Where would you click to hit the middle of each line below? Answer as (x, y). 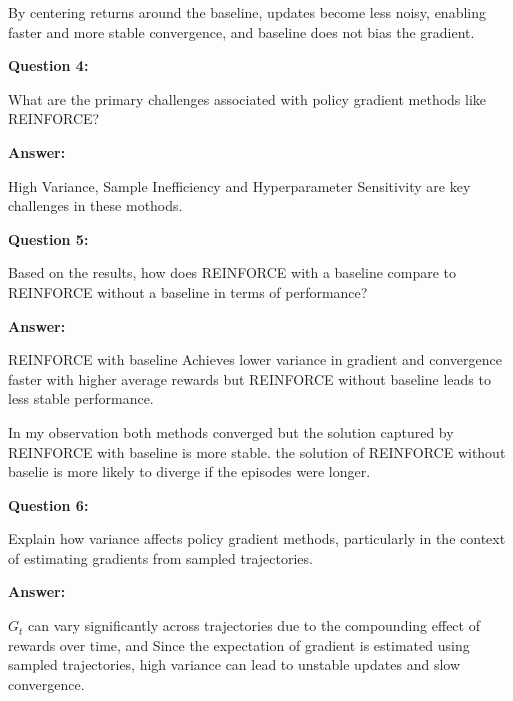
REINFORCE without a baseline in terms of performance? (188, 291)
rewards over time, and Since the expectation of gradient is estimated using (239, 644)
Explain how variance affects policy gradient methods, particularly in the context (257, 538)
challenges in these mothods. (95, 205)
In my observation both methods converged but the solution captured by (231, 431)
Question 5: (48, 238)
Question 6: (48, 504)
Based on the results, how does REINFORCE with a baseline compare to (232, 272)
